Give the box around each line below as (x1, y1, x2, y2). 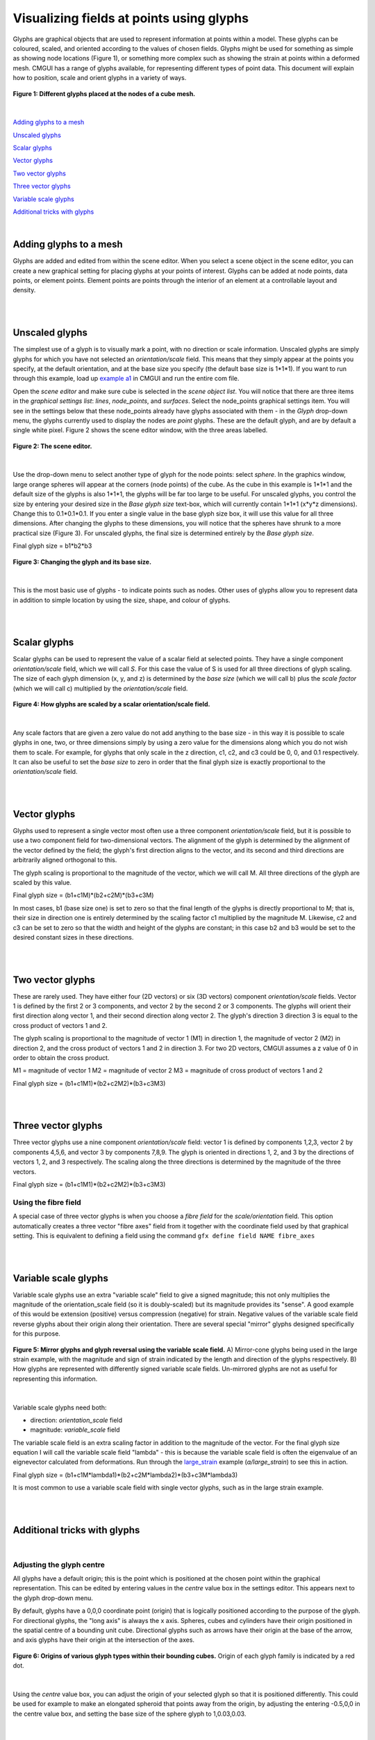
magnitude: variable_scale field (30, 1425, 121, 1434)
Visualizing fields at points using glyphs (12, 10, 249, 26)
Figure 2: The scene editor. (12, 442, 92, 450)
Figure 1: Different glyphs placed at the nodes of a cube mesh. (12, 89, 196, 97)
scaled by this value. (12, 878, 72, 887)
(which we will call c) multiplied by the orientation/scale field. (12, 684, 188, 693)
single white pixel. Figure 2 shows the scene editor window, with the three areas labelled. (12, 426, 268, 434)
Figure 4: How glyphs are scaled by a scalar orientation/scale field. (12, 700, 210, 709)
